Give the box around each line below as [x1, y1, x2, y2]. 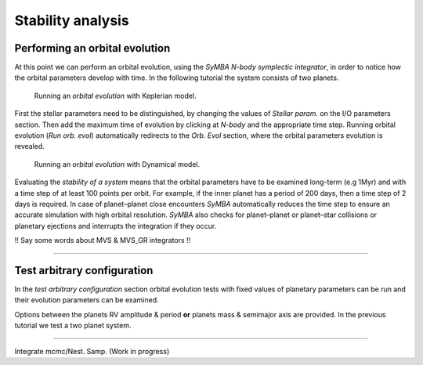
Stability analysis [14, 12, 129, 29]
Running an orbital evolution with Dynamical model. [34, 159, 200, 168]
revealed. [14, 142, 45, 151]
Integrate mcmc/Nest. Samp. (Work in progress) [14, 346, 170, 356]
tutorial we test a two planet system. [14, 321, 132, 331]
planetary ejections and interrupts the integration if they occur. [14, 221, 217, 230]
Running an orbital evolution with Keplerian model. [34, 91, 197, 100]
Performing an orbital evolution [14, 42, 171, 55]
